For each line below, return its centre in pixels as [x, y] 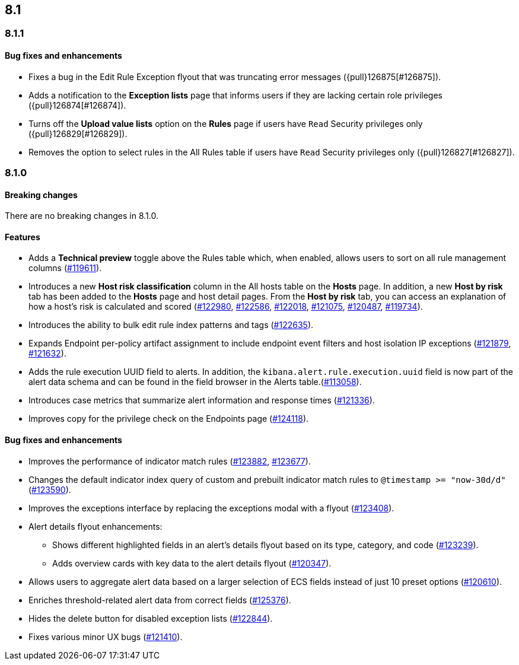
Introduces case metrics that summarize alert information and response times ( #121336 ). [202, 400]
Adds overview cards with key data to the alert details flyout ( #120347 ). [192, 563]
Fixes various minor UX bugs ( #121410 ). [106, 637]
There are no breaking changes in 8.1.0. [82, 216]
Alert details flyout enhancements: [95, 526]
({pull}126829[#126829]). [78, 133]
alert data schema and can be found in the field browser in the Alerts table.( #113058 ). [195, 382]
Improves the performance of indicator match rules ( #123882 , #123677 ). [170, 461]
